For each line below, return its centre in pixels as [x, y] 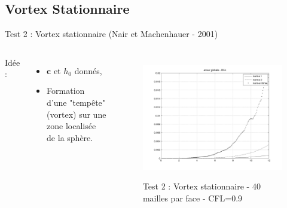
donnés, [88, 70]
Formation [66, 91]
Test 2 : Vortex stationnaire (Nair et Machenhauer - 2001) [112, 34]
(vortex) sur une [77, 114]
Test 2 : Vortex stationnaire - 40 [201, 186]
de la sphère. [70, 137]
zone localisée [71, 126]
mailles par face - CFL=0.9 [193, 198]
